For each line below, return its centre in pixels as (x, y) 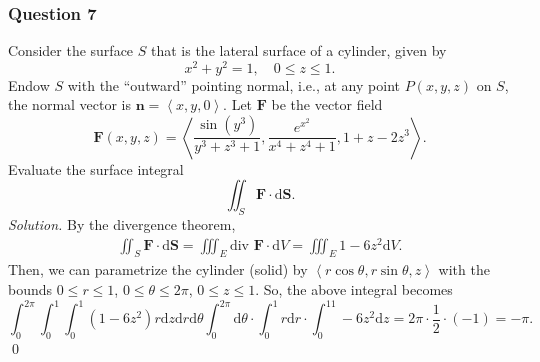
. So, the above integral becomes (354, 289)
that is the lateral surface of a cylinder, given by (298, 50)
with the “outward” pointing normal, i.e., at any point (233, 84)
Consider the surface (71, 50)
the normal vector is (70, 104)
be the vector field (327, 104)
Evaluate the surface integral (96, 168)
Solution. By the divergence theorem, (122, 223)
